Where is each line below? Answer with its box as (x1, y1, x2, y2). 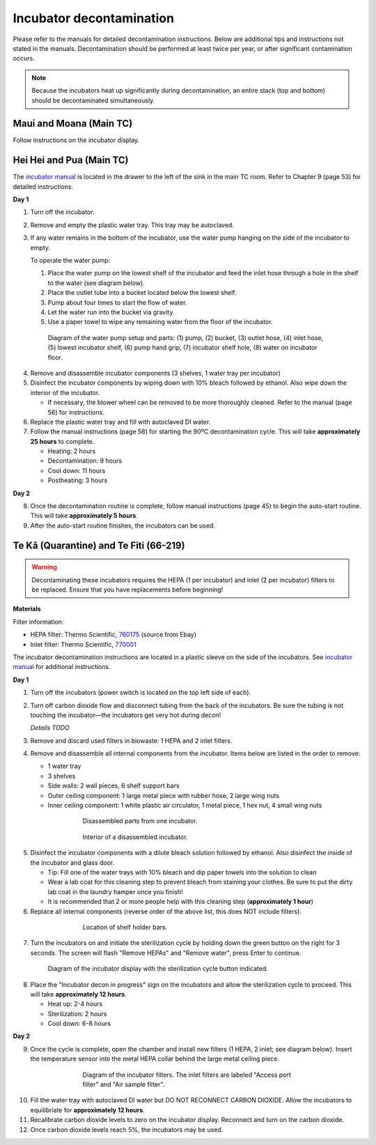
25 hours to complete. (30, 437, 95, 445)
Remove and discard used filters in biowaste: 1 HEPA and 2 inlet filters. (30, 736, 233, 745)
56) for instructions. (47, 408, 104, 416)
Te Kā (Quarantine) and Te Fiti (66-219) (13, 539, 185, 551)
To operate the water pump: (30, 256, 111, 265)
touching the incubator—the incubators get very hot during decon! (30, 711, 221, 719)
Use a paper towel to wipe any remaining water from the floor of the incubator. (47, 318, 273, 326)
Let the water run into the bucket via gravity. (47, 308, 175, 316)
